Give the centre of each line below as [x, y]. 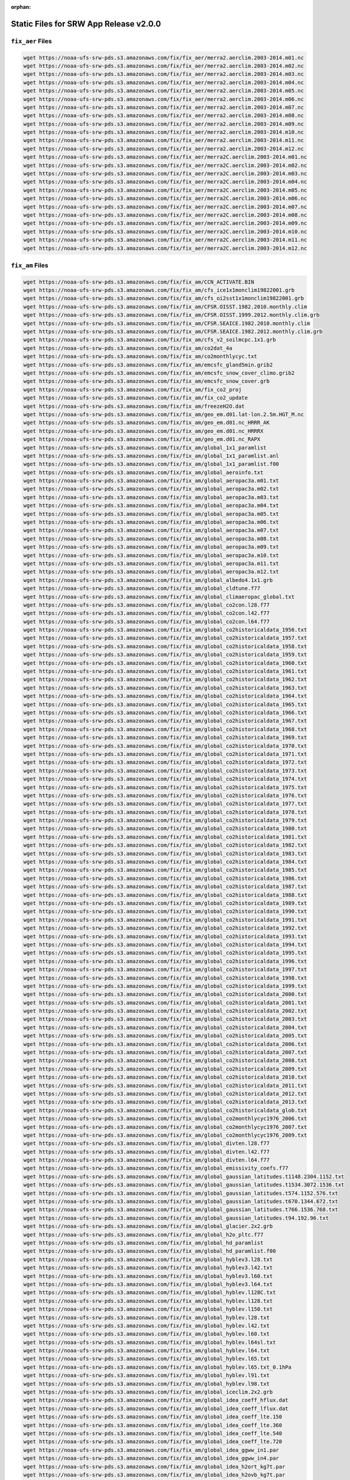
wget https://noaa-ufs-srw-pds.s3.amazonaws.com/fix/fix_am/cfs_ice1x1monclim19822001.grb [159, 290]
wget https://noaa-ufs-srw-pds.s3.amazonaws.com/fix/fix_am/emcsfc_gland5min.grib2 [148, 365]
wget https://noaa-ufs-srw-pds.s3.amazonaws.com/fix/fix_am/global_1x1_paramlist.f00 [151, 464]
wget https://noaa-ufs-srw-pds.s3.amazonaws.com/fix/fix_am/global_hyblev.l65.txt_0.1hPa [158, 1367]
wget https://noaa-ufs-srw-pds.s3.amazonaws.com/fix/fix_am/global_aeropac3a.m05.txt [151, 514]
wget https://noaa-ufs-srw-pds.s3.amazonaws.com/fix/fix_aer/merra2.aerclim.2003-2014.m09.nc [164, 124]
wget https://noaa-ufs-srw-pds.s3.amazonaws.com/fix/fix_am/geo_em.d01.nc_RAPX [142, 439]
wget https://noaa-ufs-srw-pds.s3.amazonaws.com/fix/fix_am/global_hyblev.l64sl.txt [150, 1342]
